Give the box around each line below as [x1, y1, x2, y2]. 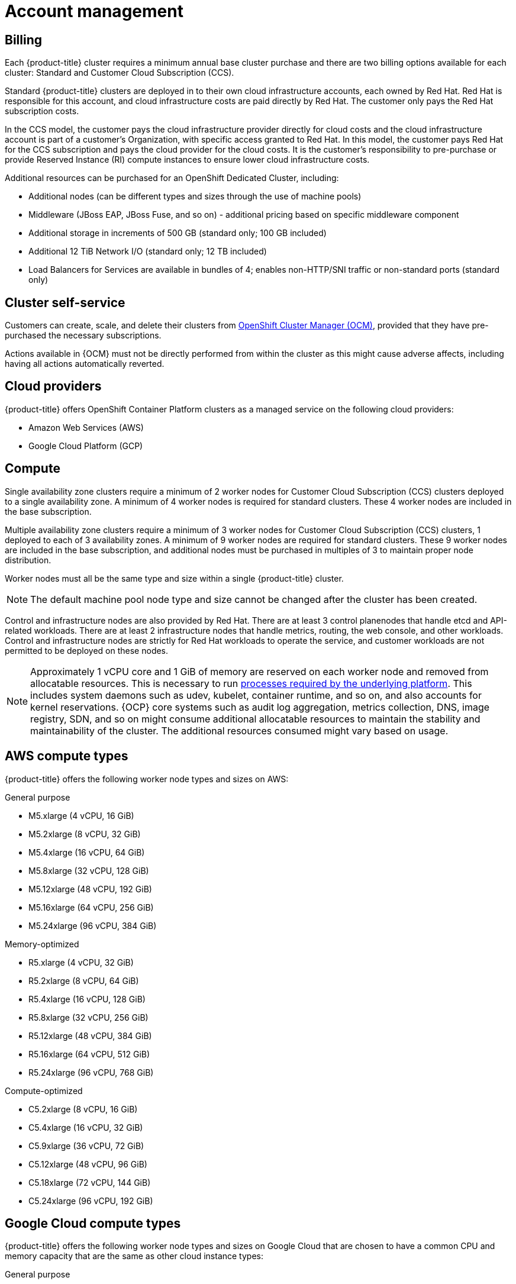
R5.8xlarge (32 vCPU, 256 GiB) [28, 1012, 149, 1022]
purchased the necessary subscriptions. [5, 330, 162, 341]
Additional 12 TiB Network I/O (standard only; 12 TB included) [28, 246, 267, 257]
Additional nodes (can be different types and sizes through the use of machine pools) [28, 191, 362, 202]
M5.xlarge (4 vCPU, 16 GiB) [28, 810, 134, 821]
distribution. [5, 554, 51, 565]
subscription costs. [5, 106, 79, 117]
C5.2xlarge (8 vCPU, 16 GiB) [28, 1104, 138, 1114]
